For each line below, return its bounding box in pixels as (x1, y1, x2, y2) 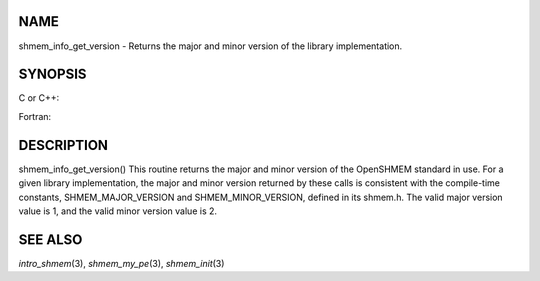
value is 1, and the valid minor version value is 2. (18, 205, 218, 217)
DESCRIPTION (18, 136, 109, 154)
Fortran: (18, 110, 52, 122)
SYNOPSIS (18, 66, 87, 83)
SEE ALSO (18, 231, 83, 248)
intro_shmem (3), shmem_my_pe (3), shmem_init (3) (18, 257, 225, 269)
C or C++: (18, 92, 60, 104)
